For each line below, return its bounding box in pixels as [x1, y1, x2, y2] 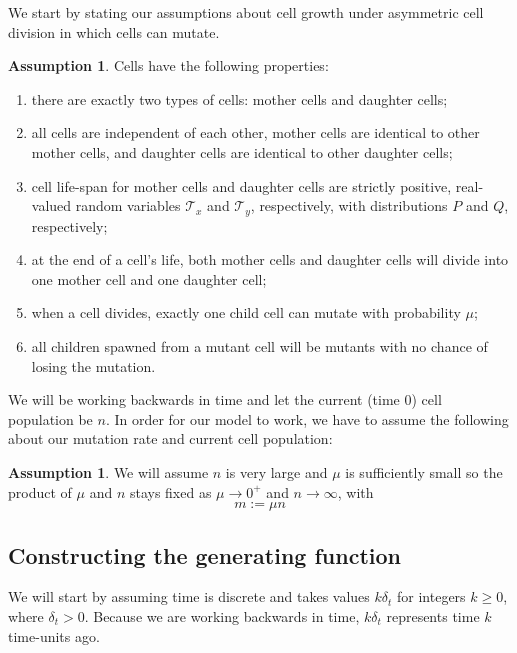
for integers [397, 586, 466, 607]
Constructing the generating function [8, 539, 401, 570]
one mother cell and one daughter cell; [31, 268, 267, 289]
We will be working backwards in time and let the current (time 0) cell [8, 389, 442, 410]
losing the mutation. [31, 355, 156, 376]
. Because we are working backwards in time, [84, 605, 360, 626]
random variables [75, 195, 181, 216]
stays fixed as [129, 481, 212, 502]
